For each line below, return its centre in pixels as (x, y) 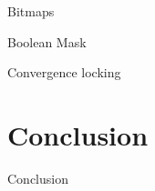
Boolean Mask (47, 41)
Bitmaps (31, 11)
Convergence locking (64, 72)
